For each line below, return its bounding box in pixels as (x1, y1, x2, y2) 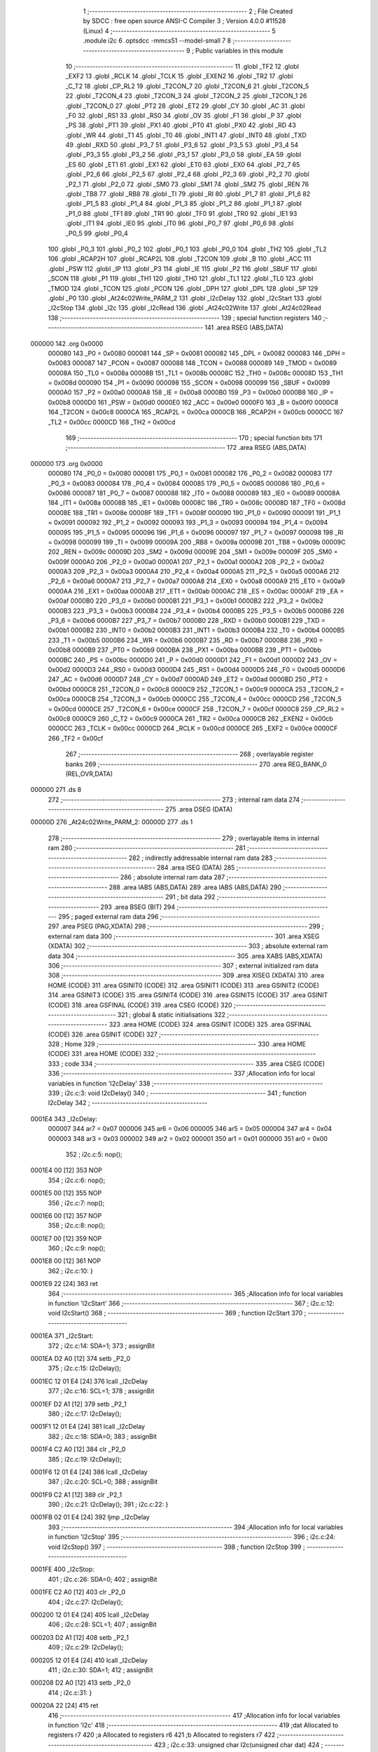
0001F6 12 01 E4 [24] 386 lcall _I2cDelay (30, 1467, 148, 1476)
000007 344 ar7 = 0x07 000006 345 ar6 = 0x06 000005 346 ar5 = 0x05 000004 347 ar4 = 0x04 (48, 1125, 332, 1133)
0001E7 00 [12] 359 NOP (30, 1234, 102, 1243)
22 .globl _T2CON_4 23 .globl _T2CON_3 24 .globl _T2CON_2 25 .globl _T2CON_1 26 (65, 92, 307, 100)
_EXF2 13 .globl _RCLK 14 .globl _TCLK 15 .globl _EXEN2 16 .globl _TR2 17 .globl (65, 72, 293, 81)
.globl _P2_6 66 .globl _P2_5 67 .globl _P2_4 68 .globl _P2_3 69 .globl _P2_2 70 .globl (65, 170, 309, 179)
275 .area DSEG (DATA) (164, 805, 233, 814)
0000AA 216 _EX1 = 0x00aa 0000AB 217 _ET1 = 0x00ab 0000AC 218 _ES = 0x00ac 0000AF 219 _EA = (48, 587, 344, 595)
